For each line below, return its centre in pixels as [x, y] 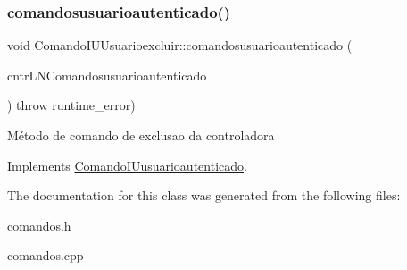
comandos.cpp [46, 255]
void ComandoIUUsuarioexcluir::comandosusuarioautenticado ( [180, 45]
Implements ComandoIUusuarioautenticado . [127, 165]
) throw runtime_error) [71, 105]
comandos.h [39, 225]
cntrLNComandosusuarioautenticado [107, 75]
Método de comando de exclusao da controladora [141, 135]
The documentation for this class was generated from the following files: [204, 195]
